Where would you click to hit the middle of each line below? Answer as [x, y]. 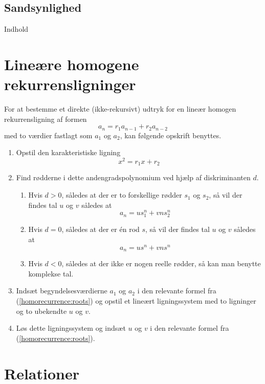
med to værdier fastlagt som [48, 135]
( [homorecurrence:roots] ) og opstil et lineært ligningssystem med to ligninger [136, 300]
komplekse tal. [51, 273]
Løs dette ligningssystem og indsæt [71, 328]
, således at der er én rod [101, 229]
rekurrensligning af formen [46, 119]
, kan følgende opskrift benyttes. [171, 135]
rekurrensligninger [70, 84]
